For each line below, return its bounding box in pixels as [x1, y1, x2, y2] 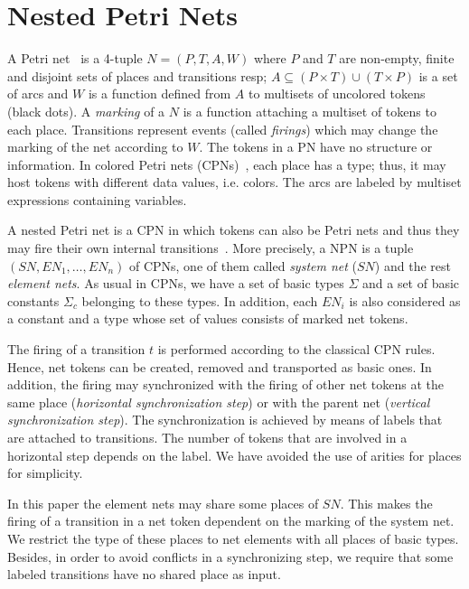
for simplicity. [7, 463, 83, 482]
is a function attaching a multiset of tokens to [183, 101, 436, 120]
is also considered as [349, 291, 461, 310]
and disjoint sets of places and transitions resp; [7, 66, 267, 85]
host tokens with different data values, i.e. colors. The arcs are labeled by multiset [7, 173, 462, 192]
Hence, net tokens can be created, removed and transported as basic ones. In [7, 357, 432, 376]
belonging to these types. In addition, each [81, 291, 318, 310]
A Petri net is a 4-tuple [7, 49, 143, 68]
